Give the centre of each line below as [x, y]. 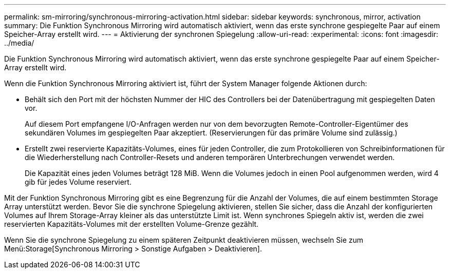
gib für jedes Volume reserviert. [78, 182]
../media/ [19, 43]
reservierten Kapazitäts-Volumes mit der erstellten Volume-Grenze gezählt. [132, 224]
